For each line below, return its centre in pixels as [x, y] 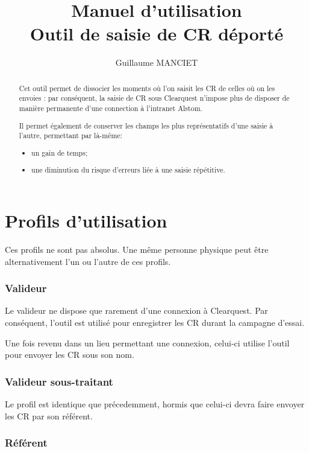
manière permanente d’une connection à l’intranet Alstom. [111, 108]
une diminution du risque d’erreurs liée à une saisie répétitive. [128, 170]
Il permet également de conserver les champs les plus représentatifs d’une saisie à [146, 125]
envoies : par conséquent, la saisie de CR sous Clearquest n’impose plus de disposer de [154, 98]
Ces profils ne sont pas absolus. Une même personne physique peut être [137, 249]
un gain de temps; [60, 152]
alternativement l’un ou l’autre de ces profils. [88, 261]
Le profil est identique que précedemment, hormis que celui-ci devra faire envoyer [155, 403]
